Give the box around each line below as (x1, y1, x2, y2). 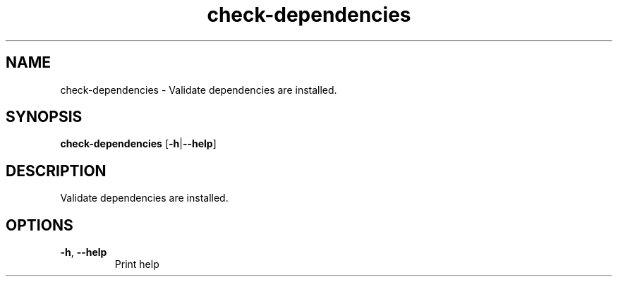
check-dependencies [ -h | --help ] (60, 137, 217, 150)
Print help (114, 258, 159, 271)
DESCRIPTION (6, 161, 107, 180)
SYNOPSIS (6, 108, 83, 126)
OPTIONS (6, 216, 73, 234)
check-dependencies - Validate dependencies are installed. (60, 83, 337, 96)
